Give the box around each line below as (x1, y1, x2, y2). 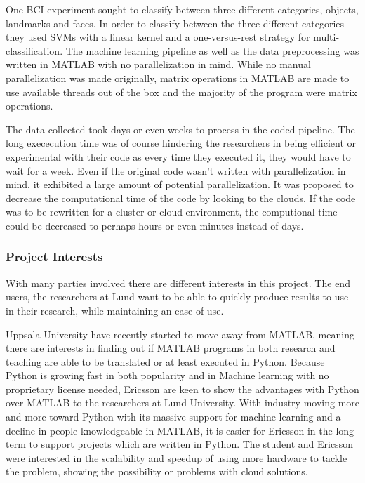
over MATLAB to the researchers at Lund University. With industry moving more (6, 395, 359, 410)
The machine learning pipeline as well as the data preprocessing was (65, 43, 359, 58)
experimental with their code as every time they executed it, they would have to (6, 149, 351, 164)
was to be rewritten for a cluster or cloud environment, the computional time (6, 204, 338, 219)
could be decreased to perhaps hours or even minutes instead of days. (6, 218, 304, 232)
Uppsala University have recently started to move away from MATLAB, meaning (6, 326, 354, 341)
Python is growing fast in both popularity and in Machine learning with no (6, 368, 329, 383)
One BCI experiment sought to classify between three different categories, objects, (6, 2, 359, 16)
